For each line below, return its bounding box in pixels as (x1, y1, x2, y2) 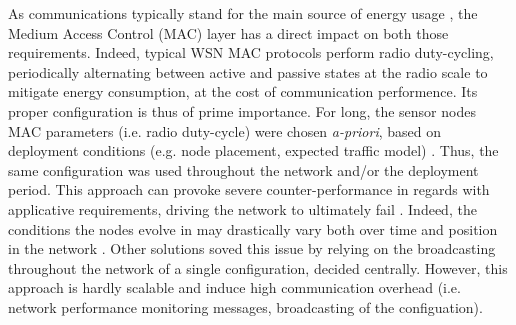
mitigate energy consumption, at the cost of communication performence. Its (8, 81, 478, 102)
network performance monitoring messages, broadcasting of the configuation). (8, 296, 483, 317)
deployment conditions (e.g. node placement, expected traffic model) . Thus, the (8, 140, 499, 161)
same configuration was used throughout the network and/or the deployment (8, 159, 479, 180)
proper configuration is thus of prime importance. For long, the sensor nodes (8, 100, 476, 121)
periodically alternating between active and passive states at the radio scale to (8, 61, 488, 82)
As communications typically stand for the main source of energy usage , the (8, 3, 478, 23)
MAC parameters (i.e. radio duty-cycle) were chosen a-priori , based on (8, 120, 442, 141)
